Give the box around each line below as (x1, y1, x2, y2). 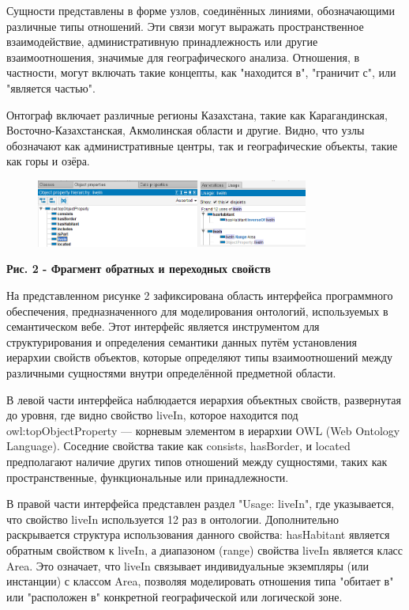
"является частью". (6, 79, 96, 96)
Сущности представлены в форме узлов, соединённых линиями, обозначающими (6, 2, 395, 18)
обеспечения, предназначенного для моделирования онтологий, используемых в (6, 302, 388, 319)
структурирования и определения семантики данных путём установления (6, 333, 358, 350)
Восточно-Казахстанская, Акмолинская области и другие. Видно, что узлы (6, 122, 365, 138)
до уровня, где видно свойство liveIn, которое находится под (6, 407, 298, 423)
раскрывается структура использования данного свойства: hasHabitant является (6, 526, 390, 543)
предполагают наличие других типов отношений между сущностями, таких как (6, 453, 388, 469)
